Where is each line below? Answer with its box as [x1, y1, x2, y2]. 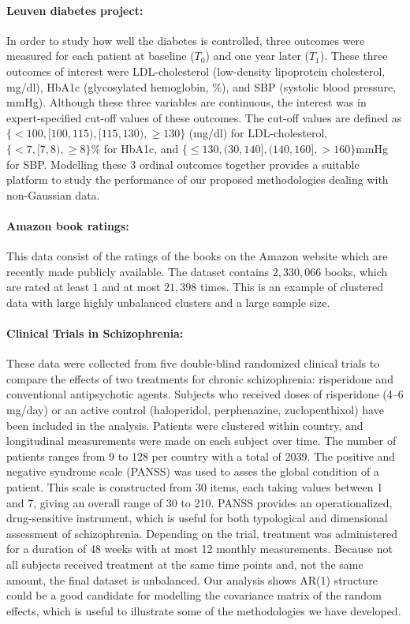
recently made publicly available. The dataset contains [6, 263, 270, 279]
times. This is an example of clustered [200, 278, 384, 295]
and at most [102, 278, 161, 295]
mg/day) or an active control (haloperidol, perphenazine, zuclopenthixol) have [6, 402, 384, 418]
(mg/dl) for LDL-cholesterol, [188, 125, 328, 141]
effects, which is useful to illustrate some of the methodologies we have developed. [6, 602, 401, 618]
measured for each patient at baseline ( [6, 47, 195, 64]
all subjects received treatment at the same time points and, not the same [6, 556, 363, 573]
